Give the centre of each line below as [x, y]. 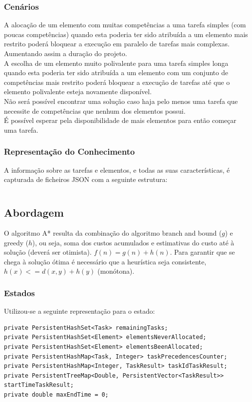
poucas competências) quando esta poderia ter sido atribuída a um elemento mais [126, 34]
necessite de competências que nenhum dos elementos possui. [95, 111]
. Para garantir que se [202, 252]
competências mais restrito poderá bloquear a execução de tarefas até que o [117, 82]
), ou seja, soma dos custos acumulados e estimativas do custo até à [133, 242]
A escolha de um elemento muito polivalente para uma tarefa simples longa [116, 63]
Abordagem [34, 212]
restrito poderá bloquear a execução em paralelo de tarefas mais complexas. [117, 44]
